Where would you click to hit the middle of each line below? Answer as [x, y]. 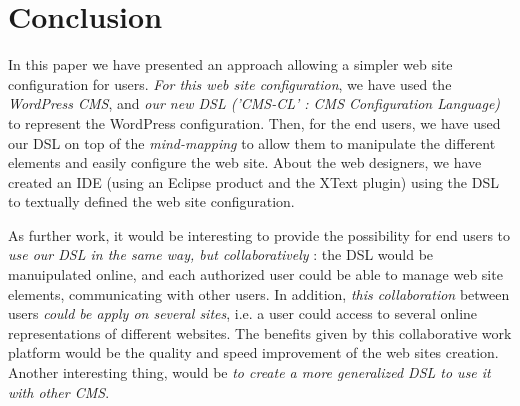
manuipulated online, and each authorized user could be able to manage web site [255, 274]
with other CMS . [59, 391]
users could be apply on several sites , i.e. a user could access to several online [243, 313]
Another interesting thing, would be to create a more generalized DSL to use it [249, 372]
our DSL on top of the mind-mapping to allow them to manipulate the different [252, 142]
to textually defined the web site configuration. [151, 201]
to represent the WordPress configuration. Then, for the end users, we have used [254, 122]
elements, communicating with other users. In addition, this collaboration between [259, 293]
